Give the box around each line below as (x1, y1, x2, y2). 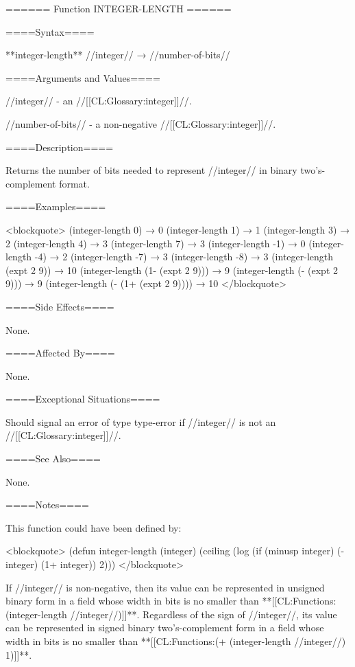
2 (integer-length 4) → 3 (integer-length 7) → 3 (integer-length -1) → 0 (5, 236, 306, 250)
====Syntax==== (5, 24, 95, 38)
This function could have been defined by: (5, 520, 182, 534)
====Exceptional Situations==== (5, 392, 160, 406)
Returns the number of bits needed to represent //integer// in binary (5, 163, 297, 177)
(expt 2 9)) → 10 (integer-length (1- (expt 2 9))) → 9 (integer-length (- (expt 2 (5, 262, 338, 277)
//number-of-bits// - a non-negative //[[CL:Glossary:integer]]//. (5, 116, 276, 131)
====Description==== (5, 139, 114, 154)
